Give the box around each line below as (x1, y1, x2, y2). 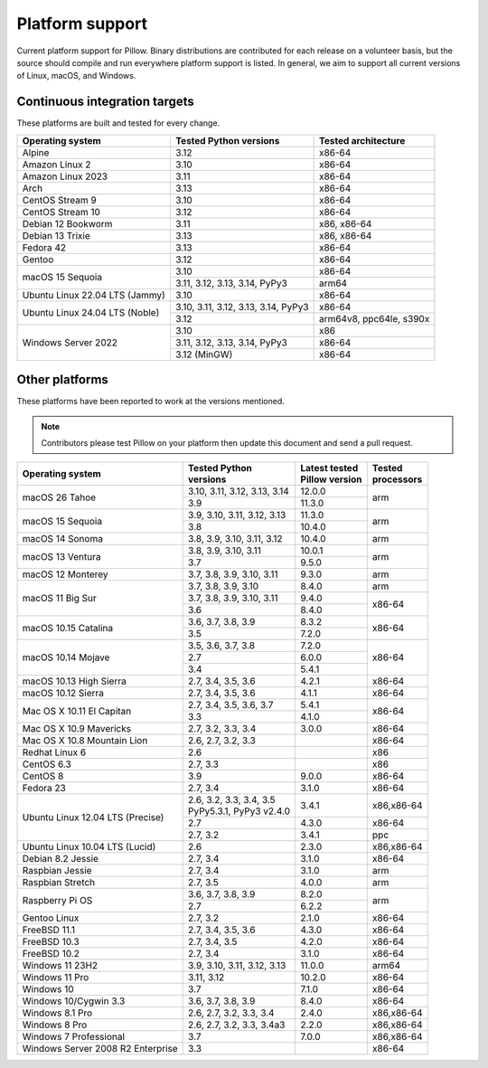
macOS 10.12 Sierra (22, 687, 104, 700)
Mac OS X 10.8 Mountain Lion (22, 734, 148, 747)
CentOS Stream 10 (22, 205, 101, 218)
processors (371, 473, 423, 486)
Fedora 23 (22, 782, 67, 795)
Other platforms (16, 372, 108, 388)
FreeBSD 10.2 (22, 948, 80, 960)
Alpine (22, 146, 50, 158)
